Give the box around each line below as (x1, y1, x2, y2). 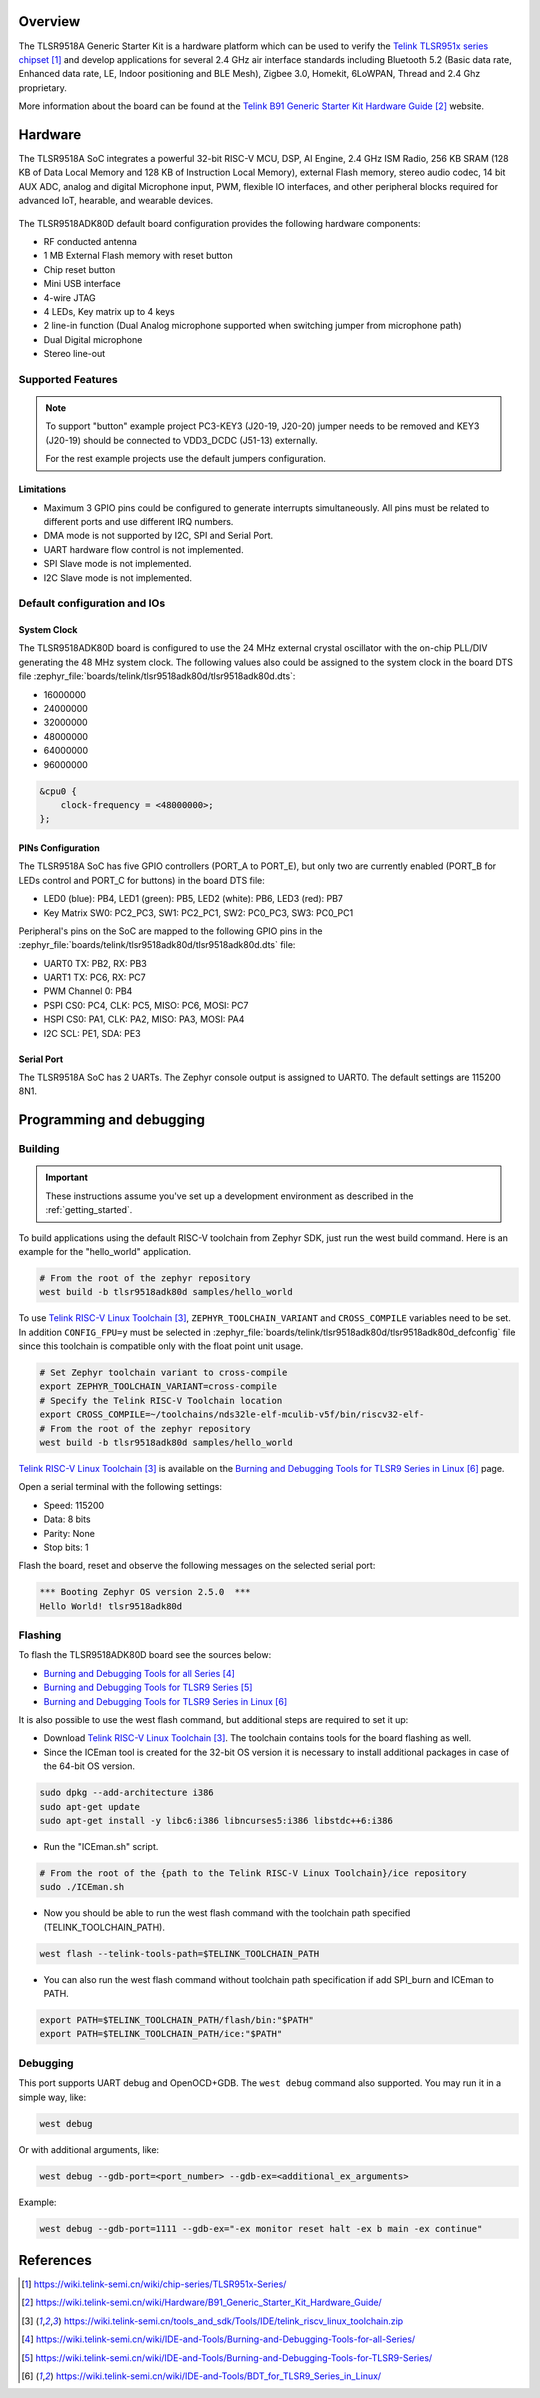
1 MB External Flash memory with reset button (43, 250, 234, 262)
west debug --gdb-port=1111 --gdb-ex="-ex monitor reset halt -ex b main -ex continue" (39, 2223, 483, 2234)
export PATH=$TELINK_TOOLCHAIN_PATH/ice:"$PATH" (39, 2028, 283, 2040)
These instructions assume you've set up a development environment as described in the (45, 1190, 414, 1202)
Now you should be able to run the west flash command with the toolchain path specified (43, 1907, 411, 1919)
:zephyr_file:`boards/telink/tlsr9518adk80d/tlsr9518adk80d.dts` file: (18, 939, 296, 951)
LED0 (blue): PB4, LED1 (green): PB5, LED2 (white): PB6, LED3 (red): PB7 (43, 893, 344, 905)
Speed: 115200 (43, 1499, 105, 1511)
